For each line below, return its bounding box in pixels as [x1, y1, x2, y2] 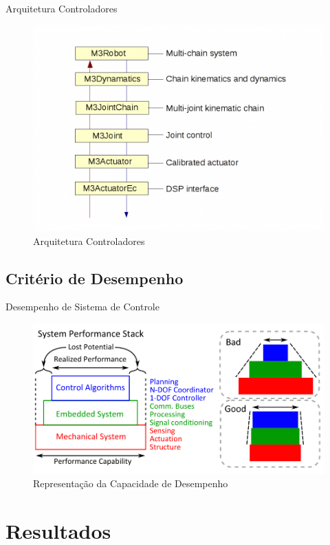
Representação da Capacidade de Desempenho [33, 476, 228, 491]
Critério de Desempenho [5, 267, 184, 288]
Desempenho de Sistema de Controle [5, 299, 159, 314]
